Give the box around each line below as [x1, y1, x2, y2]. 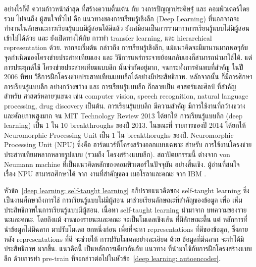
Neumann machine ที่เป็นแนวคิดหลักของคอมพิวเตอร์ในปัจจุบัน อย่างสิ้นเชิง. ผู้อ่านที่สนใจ [4, 159, 240, 169]
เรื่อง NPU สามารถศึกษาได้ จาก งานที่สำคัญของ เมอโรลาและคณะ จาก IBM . [4, 168, 206, 179]
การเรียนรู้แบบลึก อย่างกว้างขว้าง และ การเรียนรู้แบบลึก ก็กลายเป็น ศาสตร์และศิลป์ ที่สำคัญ [4, 81, 236, 91]
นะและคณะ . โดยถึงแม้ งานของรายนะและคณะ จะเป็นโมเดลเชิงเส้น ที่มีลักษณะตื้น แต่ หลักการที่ [4, 214, 248, 224]
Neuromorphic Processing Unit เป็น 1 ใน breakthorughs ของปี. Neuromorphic [4, 129, 234, 140]
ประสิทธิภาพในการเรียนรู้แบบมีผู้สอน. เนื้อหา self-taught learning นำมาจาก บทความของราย [4, 204, 247, 214]
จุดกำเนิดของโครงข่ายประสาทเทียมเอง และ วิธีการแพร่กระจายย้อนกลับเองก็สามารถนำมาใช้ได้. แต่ [4, 52, 252, 62]
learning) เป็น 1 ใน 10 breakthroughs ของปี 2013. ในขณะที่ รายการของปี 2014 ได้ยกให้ [4, 120, 246, 130]
